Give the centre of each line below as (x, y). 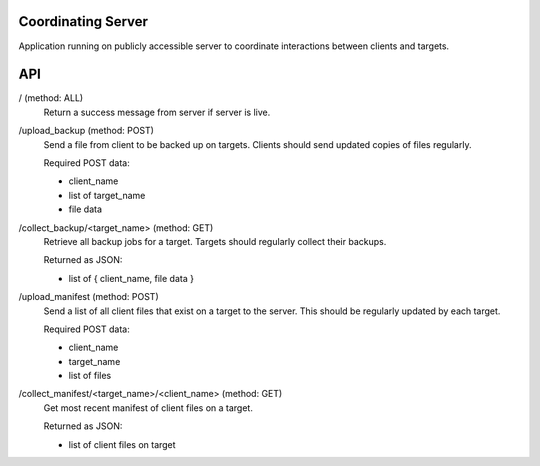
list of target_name (107, 195)
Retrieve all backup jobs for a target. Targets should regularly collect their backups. (215, 241)
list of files (90, 376)
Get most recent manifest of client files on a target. (148, 407)
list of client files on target (122, 444)
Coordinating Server (83, 21)
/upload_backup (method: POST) (86, 131)
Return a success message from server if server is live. (157, 112)
